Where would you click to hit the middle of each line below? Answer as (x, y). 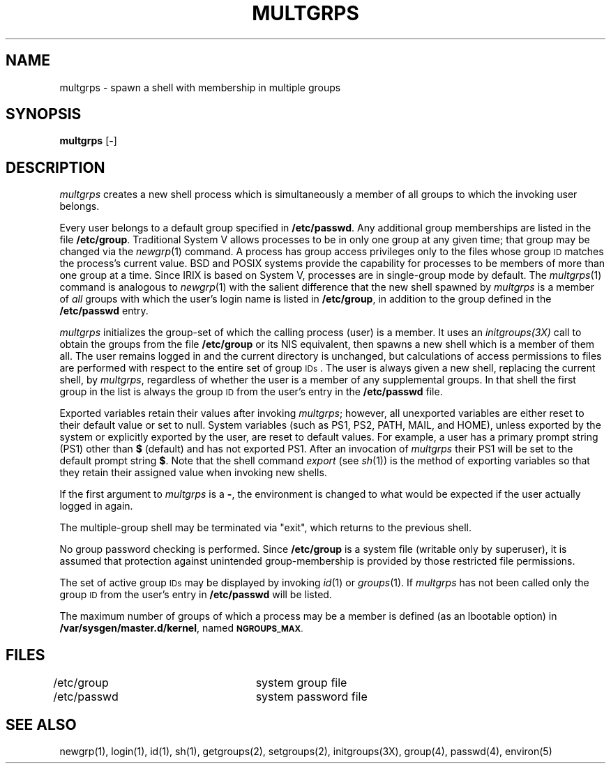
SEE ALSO (41, 724)
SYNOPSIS (44, 114)
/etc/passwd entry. (104, 311)
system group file (301, 683)
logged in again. (96, 506)
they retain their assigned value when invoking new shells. (193, 473)
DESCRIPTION (55, 167)
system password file (311, 697)
